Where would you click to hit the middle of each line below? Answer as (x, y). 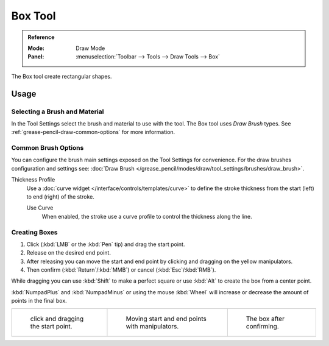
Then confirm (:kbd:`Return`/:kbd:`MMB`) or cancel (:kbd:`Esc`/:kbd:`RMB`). (121, 270)
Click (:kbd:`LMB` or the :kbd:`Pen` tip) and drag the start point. (106, 244)
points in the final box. (39, 301)
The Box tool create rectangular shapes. (62, 76)
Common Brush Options (48, 148)
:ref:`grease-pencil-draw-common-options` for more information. (93, 132)
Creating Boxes (34, 232)
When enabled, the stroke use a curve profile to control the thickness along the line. (147, 216)
